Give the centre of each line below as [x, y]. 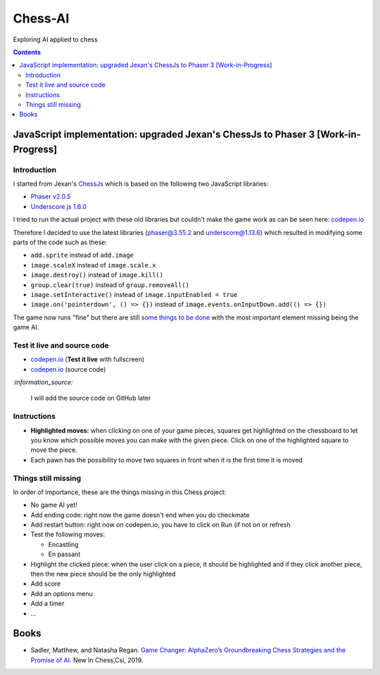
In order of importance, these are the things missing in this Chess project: [120, 492]
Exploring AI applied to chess [55, 39]
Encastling [63, 544]
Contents [27, 52]
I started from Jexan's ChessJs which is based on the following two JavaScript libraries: [141, 184]
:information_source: [43, 382]
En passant [64, 554]
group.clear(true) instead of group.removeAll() [110, 284]
